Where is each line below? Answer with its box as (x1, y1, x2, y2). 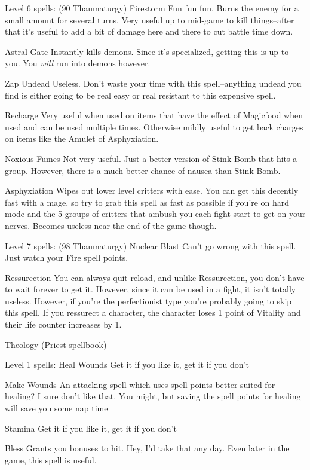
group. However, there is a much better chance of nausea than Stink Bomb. (5, 164, 281, 176)
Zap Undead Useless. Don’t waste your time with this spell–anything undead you (5, 77, 302, 89)
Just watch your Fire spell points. (5, 251, 128, 264)
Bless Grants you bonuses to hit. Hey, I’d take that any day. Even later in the (5, 442, 290, 454)
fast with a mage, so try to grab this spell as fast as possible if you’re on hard (5, 196, 290, 208)
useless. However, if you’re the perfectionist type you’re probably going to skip (5, 294, 292, 307)
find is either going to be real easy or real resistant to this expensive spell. (5, 88, 276, 101)
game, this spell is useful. (5, 453, 97, 466)
